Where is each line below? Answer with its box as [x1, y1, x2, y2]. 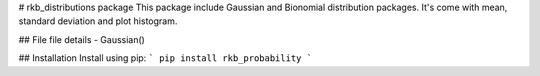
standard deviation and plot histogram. [18, 15, 178, 27]
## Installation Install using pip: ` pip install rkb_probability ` [18, 52, 313, 64]
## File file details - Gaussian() [18, 33, 145, 45]
